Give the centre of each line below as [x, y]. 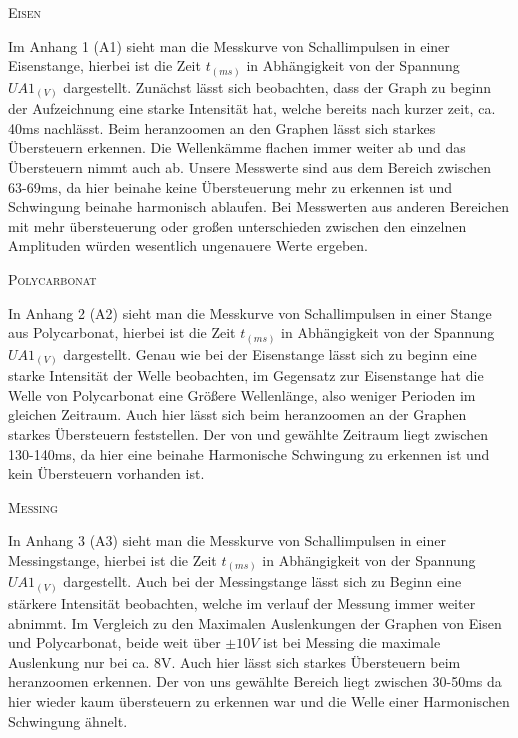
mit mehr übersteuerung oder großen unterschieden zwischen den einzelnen [237, 225]
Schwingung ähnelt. [68, 720]
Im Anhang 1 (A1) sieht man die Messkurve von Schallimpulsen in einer [229, 45]
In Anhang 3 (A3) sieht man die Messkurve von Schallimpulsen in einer [227, 540]
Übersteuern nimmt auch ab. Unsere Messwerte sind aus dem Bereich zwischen [250, 167]
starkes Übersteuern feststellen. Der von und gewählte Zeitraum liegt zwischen [248, 433]
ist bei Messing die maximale [352, 642]
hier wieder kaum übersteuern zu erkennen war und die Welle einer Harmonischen [259, 700]
